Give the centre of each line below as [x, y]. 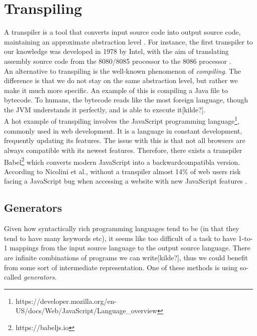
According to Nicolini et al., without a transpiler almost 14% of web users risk [122, 171]
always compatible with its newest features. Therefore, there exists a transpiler [123, 150]
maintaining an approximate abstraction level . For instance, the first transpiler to [128, 41]
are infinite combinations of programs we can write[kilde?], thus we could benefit [126, 257]
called [13, 277]
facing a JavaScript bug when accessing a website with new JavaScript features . [126, 181]
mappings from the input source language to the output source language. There [130, 248]
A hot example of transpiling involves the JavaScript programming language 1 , [122, 120]
